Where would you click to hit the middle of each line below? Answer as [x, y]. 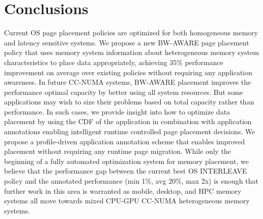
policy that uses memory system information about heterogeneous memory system [131, 52]
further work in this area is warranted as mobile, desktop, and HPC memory [123, 190]
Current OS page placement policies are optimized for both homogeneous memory [131, 33]
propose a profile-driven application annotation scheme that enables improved [125, 141]
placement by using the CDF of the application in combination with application [128, 121]
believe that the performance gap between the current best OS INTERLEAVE [126, 171]
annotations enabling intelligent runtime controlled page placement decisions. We [130, 131]
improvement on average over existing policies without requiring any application [128, 72]
